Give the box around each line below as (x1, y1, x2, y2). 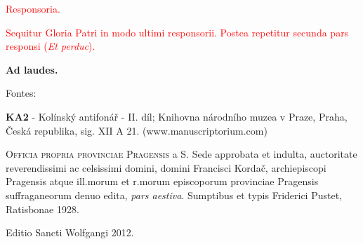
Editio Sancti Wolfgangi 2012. (6, 225, 134, 240)
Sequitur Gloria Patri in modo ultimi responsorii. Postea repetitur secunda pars (6, 25, 349, 39)
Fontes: (6, 86, 37, 100)
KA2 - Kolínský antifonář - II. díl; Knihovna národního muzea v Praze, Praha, (6, 109, 348, 123)
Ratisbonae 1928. (6, 201, 79, 216)
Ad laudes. (6, 62, 58, 76)
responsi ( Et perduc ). (6, 39, 95, 53)
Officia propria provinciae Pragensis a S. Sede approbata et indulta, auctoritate (6, 147, 357, 161)
